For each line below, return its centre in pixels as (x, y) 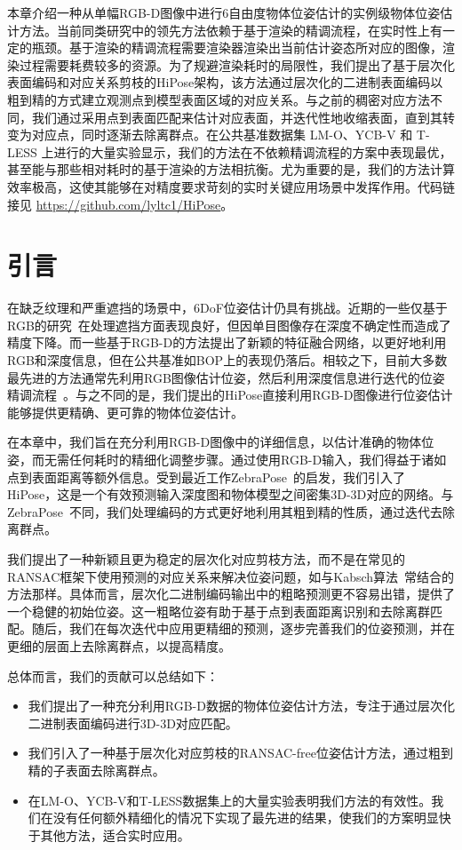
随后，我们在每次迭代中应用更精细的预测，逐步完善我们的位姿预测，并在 (243, 628)
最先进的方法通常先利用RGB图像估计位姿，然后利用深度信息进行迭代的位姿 (226, 377)
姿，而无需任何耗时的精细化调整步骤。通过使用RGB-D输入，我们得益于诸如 (227, 459)
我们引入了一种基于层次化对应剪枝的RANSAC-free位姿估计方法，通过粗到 (240, 753)
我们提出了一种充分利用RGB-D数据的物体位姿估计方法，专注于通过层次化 (241, 706)
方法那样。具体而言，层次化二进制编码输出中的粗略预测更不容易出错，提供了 (231, 594)
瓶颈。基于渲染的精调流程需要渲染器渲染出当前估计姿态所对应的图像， (237, 48)
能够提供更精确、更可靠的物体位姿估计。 (125, 412)
